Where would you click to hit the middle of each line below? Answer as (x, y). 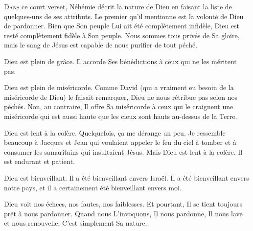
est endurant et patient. (39, 161)
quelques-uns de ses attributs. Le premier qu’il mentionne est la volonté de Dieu (124, 16)
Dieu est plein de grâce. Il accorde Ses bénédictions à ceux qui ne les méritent (120, 61)
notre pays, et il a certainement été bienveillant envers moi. (93, 187)
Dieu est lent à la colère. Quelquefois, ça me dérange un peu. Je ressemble (115, 132)
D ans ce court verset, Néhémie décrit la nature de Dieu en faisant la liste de (118, 6)
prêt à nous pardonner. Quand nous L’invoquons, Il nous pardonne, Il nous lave (123, 213)
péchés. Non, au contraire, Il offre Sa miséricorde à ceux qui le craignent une (119, 106)
